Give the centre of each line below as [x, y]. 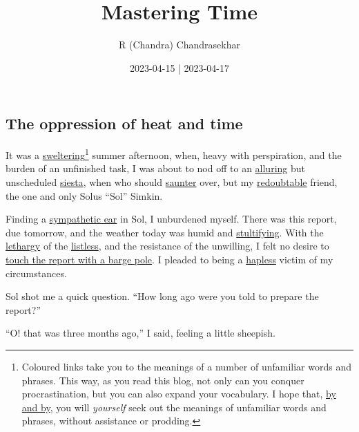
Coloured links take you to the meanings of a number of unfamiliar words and [186, 366]
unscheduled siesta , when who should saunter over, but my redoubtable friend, [172, 181]
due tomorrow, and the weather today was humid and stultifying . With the [165, 232]
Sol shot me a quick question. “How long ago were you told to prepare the [162, 296]
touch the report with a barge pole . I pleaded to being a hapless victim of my [169, 259]
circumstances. [36, 273]
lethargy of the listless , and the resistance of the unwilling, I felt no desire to [167, 246]
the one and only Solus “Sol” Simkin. [84, 195]
